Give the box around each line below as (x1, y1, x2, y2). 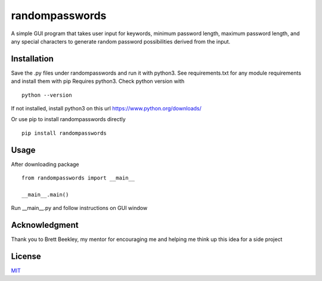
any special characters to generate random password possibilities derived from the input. (11, 38, 231, 45)
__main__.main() (21, 191, 69, 198)
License (11, 251, 41, 261)
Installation (11, 54, 54, 64)
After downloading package (11, 160, 80, 168)
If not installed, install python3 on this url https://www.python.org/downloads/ (11, 105, 202, 112)
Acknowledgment (11, 220, 79, 230)
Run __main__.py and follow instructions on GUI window (11, 205, 148, 212)
